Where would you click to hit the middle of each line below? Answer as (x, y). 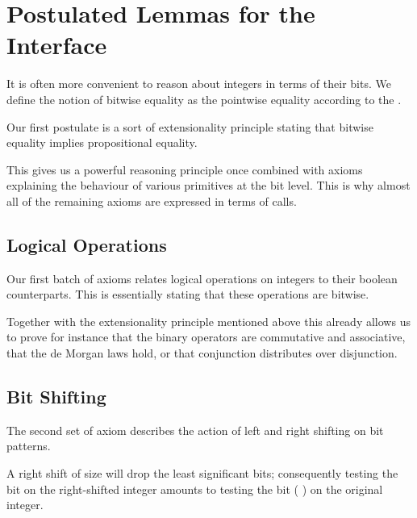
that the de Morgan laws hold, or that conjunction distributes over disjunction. (202, 353)
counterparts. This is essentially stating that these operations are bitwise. (188, 294)
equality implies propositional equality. (102, 142)
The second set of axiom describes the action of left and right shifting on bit (195, 430)
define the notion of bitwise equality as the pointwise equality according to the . (204, 99)
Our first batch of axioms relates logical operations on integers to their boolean (202, 278)
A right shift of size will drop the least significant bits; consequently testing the (202, 473)
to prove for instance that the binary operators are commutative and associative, (206, 337)
